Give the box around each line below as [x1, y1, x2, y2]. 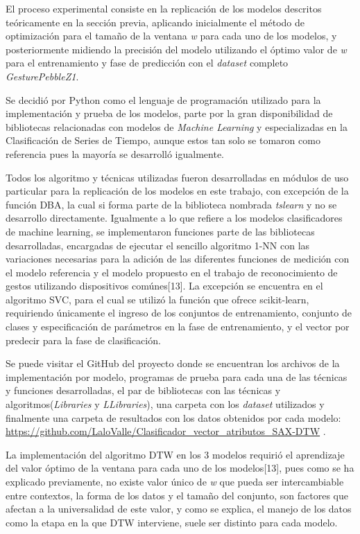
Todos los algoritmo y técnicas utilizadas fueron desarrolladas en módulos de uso [6, 170, 349, 184]
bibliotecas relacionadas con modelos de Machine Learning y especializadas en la [6, 119, 348, 134]
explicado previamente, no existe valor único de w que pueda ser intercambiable [6, 474, 344, 488]
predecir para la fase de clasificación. [6, 332, 161, 347]
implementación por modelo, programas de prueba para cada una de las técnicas [6, 369, 348, 384]
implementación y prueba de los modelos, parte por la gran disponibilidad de [6, 106, 333, 121]
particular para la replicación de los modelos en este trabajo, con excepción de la [6, 184, 349, 198]
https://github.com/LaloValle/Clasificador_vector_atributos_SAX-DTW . [6, 424, 326, 438]
